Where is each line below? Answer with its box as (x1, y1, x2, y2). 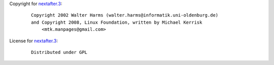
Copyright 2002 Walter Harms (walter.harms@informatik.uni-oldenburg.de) (31, 13, 219, 18)
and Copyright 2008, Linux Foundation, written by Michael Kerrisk (31, 19, 202, 25)
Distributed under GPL (31, 49, 88, 55)
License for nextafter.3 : (9, 38, 58, 44)
